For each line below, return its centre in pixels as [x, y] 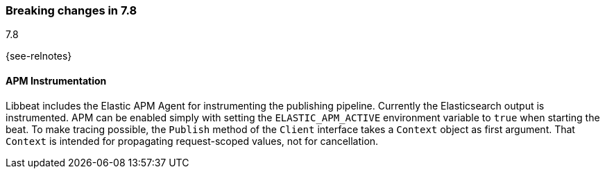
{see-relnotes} [39, 56]
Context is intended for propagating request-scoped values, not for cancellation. [192, 141]
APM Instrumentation [56, 80]
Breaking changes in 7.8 [71, 10]
